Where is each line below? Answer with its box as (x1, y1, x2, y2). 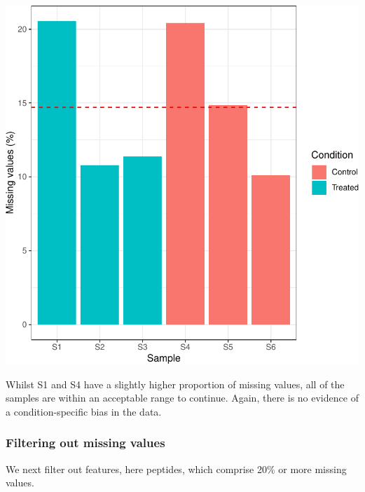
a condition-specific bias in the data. (6, 404, 162, 418)
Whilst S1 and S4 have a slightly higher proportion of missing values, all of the (6, 376, 345, 391)
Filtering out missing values (6, 434, 165, 451)
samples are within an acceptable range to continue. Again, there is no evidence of (6, 390, 359, 405)
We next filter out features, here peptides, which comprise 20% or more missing (6, 461, 347, 476)
